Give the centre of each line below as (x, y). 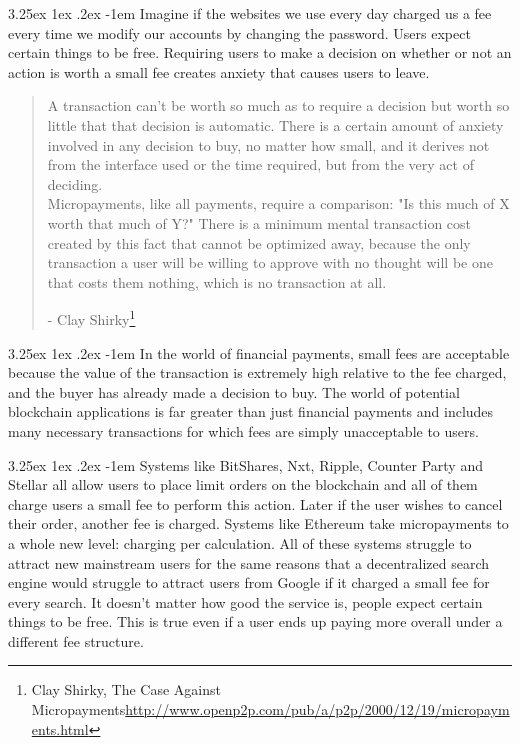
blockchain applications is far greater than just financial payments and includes (251, 411)
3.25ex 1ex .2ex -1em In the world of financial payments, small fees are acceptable (259, 352)
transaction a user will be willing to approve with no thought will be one (270, 262)
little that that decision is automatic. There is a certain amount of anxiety (275, 124)
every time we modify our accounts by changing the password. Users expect (239, 32)
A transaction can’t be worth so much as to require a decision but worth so (278, 105)
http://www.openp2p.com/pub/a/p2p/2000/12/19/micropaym (317, 709)
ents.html (60, 728)
